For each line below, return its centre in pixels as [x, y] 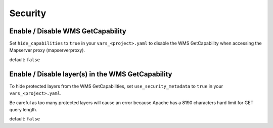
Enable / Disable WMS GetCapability [68, 31]
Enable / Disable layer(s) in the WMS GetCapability [91, 74]
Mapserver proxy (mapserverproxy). [47, 50]
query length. [23, 109]
